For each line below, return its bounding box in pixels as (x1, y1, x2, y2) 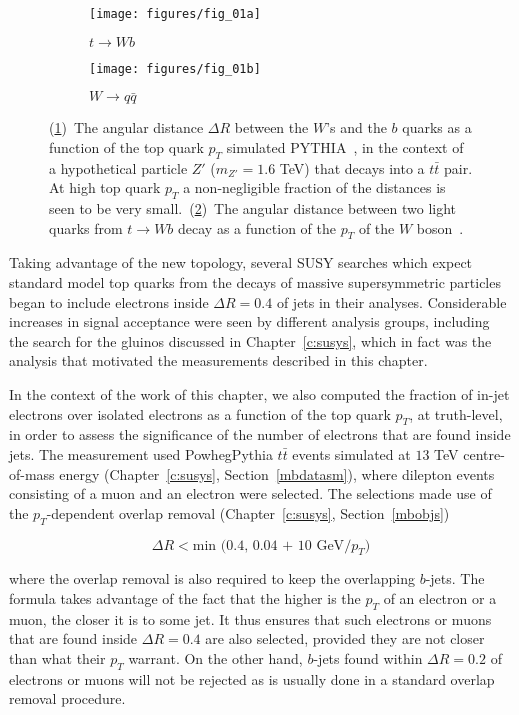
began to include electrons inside (9, 291, 209, 312)
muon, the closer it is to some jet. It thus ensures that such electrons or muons (9, 608, 492, 629)
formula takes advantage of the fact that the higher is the (9, 588, 361, 608)
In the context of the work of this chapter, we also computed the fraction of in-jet (9, 384, 510, 405)
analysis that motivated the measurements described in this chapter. (9, 350, 428, 371)
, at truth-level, (409, 403, 503, 424)
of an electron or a (383, 588, 497, 608)
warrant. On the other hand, (128, 647, 303, 668)
